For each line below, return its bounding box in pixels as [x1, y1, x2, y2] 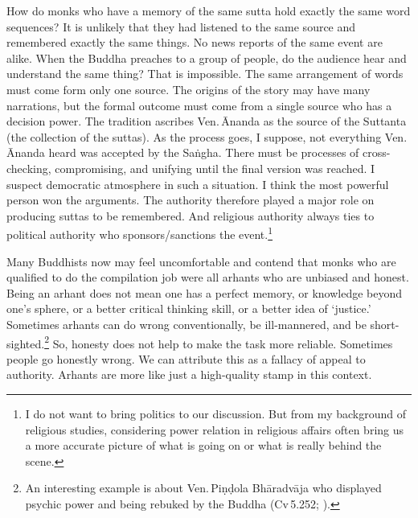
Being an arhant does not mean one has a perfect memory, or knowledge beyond [6, 284, 403, 301]
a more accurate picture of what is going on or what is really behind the [25, 437, 382, 454]
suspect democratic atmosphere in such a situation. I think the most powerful [6, 175, 389, 192]
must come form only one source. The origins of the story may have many [6, 80, 371, 97]
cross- [363, 144, 391, 161]
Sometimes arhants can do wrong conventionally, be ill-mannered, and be [6, 315, 367, 332]
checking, [6, 159, 51, 176]
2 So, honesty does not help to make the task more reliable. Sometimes [44, 332, 393, 351]
